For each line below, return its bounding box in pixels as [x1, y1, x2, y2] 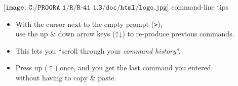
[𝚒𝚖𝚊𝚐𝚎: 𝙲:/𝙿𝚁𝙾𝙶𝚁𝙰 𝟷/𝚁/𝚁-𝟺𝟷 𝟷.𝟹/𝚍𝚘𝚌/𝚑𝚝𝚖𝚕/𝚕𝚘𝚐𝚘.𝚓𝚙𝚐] [4, 4, 169, 11]
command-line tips [171, 2, 229, 12]
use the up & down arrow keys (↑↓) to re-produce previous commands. [15, 28, 234, 39]
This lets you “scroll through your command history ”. [15, 45, 181, 56]
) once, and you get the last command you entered [55, 62, 211, 73]
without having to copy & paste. [15, 72, 116, 83]
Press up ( [15, 62, 48, 73]
